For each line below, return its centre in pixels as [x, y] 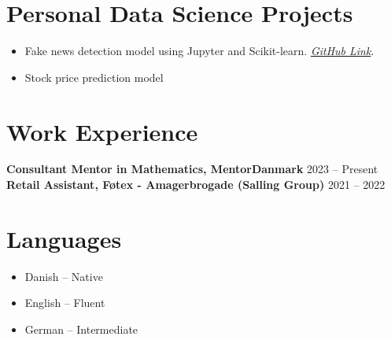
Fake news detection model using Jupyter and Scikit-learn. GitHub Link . [199, 51]
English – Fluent [65, 303]
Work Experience [102, 131]
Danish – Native [64, 276]
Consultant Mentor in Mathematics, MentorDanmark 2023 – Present [192, 169]
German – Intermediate [81, 329]
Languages [64, 238]
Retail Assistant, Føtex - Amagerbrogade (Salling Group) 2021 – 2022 [196, 185]
